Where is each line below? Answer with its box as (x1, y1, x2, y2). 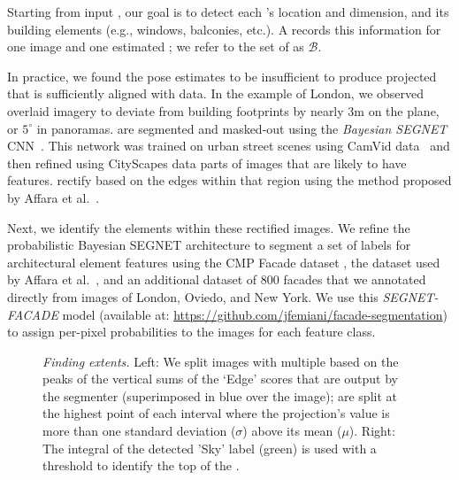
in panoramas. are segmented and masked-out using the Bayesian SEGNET (36, 119, 448, 137)
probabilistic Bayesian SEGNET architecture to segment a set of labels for (7, 236, 411, 254)
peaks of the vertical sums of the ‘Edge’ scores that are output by (42, 369, 399, 388)
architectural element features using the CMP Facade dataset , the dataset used (7, 252, 440, 271)
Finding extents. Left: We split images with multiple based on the (42, 352, 399, 370)
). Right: (348, 422, 395, 440)
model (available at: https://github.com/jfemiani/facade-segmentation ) (62, 305, 448, 323)
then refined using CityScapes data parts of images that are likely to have (7, 153, 407, 172)
